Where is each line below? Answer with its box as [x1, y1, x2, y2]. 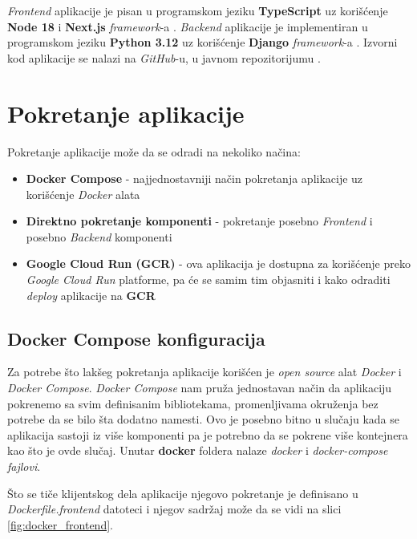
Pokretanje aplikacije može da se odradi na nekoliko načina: [7, 143, 301, 160]
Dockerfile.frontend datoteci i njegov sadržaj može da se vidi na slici [7, 500, 342, 517]
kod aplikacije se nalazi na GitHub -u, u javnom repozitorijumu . [7, 49, 321, 66]
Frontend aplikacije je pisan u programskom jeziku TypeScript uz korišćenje [7, 2, 388, 18]
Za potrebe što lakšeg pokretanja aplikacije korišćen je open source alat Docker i [7, 363, 402, 380]
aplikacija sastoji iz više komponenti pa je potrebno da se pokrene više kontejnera [7, 426, 408, 443]
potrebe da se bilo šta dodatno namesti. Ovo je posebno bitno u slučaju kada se [7, 411, 399, 428]
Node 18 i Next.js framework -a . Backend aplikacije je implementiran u [7, 18, 368, 34]
